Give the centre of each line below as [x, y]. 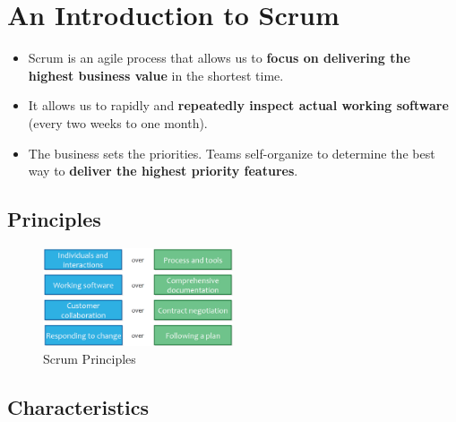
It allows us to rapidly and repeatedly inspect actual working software [238, 105]
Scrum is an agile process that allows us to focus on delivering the [219, 58]
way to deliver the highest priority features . [163, 171]
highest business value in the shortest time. [156, 75]
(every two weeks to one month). [118, 122]
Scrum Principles [90, 358]
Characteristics [78, 406]
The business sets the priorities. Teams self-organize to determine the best [232, 153]
